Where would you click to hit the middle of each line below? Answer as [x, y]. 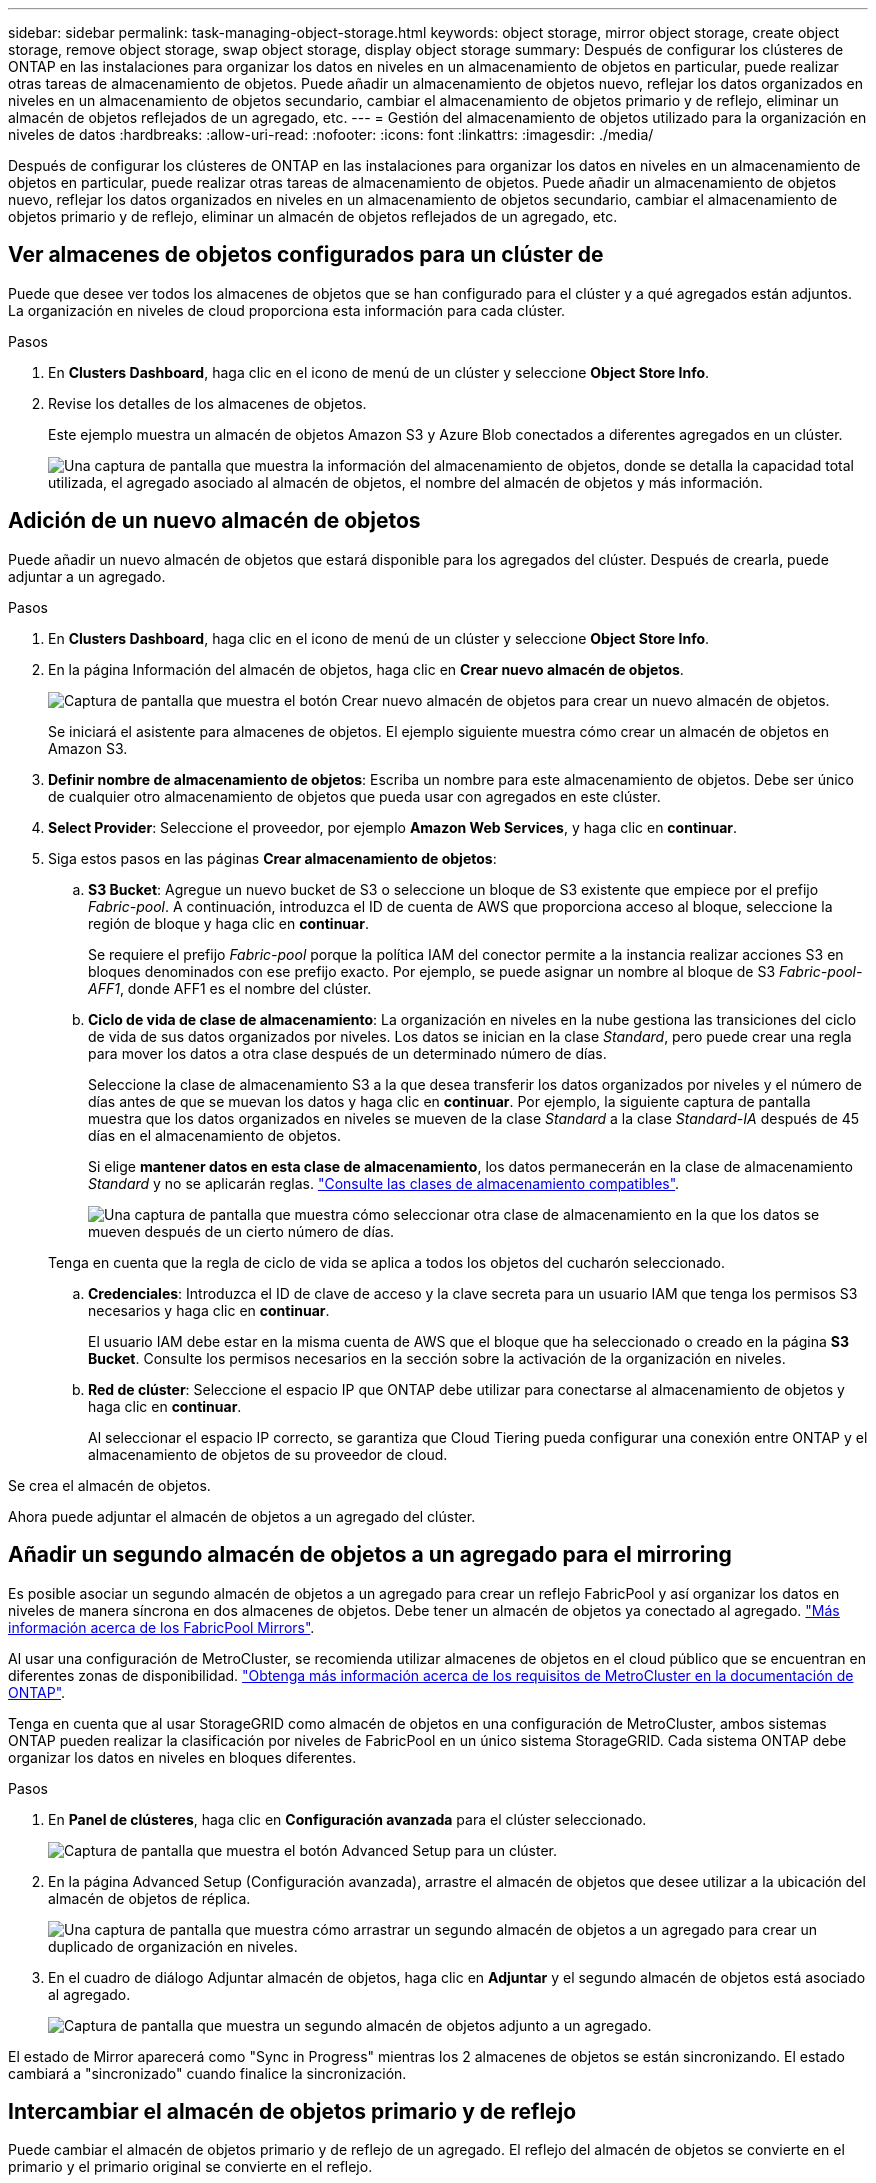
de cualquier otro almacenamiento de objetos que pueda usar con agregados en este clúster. [354, 796]
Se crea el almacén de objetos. [109, 1485]
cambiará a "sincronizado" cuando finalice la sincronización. [207, 2073]
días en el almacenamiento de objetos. [214, 1135]
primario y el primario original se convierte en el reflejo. [190, 2167]
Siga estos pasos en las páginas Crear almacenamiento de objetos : [272, 858]
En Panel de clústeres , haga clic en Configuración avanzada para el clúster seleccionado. [347, 1819]
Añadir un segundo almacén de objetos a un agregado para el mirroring [370, 1555]
